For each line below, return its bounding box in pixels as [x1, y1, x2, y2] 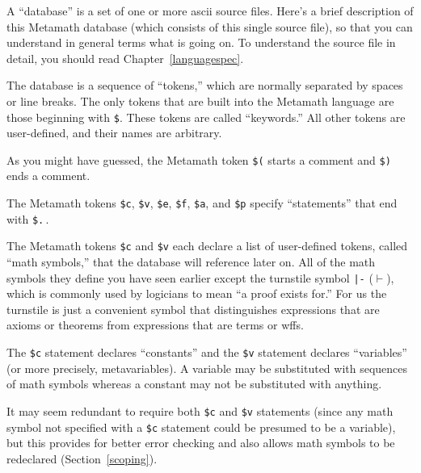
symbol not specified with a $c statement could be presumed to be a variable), [6, 418, 396, 435]
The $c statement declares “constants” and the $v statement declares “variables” [6, 344, 407, 361]
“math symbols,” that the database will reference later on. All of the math [6, 253, 376, 270]
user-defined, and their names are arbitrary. [6, 124, 222, 141]
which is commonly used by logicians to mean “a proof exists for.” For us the [6, 285, 387, 302]
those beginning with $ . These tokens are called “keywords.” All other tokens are [6, 108, 406, 125]
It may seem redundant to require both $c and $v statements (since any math [6, 402, 394, 419]
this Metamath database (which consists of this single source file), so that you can [6, 18, 413, 35]
